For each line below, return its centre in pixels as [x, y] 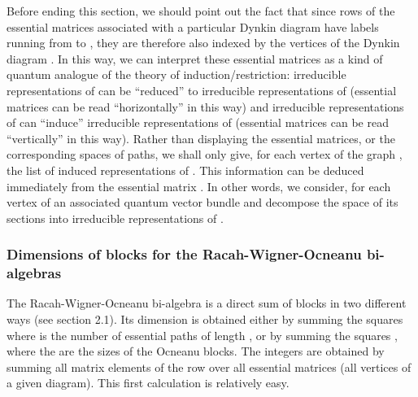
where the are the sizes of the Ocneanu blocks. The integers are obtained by [196, 351]
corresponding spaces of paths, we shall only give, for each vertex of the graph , [205, 154]
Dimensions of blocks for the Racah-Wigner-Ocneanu [184, 254]
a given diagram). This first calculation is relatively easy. [148, 383]
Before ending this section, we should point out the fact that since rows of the [201, 11]
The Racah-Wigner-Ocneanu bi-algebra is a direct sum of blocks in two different [207, 303]
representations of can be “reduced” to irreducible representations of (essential [202, 90]
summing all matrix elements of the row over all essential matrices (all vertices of [209, 366]
